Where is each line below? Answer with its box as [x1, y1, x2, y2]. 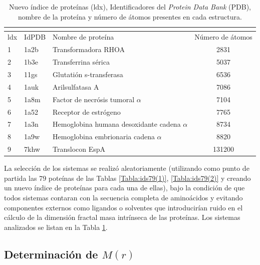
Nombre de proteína [53, 32, 114, 42]
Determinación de [4, 246, 98, 261]
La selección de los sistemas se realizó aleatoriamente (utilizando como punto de [4, 163, 249, 173]
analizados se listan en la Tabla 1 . [4, 221, 108, 232]
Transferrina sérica [53, 57, 110, 67]
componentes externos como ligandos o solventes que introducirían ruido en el [4, 202, 243, 212]
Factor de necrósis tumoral [53, 94, 135, 104]
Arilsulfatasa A [53, 81, 99, 92]
